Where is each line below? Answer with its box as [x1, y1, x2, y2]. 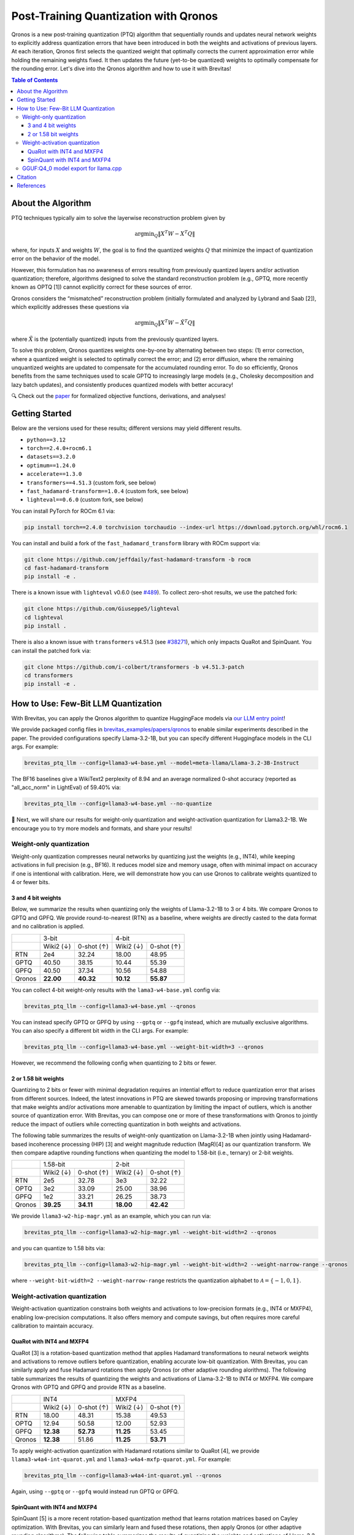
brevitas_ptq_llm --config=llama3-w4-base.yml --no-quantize [24, 800, 212, 807]
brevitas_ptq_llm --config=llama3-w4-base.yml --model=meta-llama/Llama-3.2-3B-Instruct [24, 759, 300, 766]
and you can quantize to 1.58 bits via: [11, 1245, 106, 1252]
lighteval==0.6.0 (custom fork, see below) [26, 496, 144, 503]
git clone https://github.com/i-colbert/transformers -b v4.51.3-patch [24, 663, 245, 670]
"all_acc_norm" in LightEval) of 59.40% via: [11, 783, 121, 791]
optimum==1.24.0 [26, 462, 76, 469]
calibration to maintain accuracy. [11, 1322, 94, 1329]
